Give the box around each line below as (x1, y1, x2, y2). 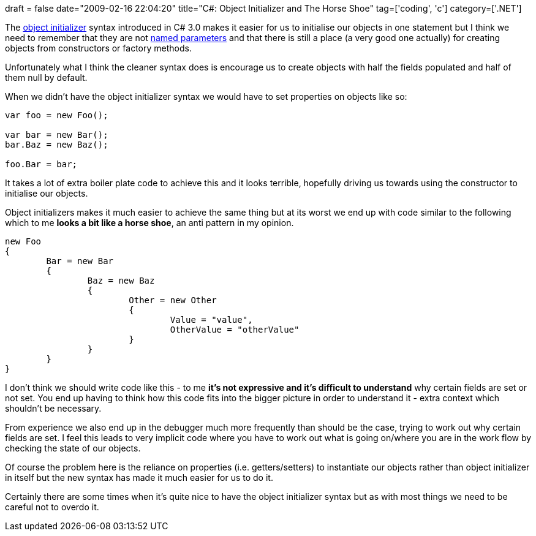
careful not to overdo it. (5, 502, 99, 512)
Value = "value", (170, 315, 253, 325)
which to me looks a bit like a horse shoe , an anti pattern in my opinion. (5, 217, 294, 228)
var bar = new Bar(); (5, 130, 108, 140)
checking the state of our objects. (5, 443, 141, 453)
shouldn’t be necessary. (5, 403, 102, 413)
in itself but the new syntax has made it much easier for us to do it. (5, 472, 273, 483)
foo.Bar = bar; (5, 159, 78, 169)
